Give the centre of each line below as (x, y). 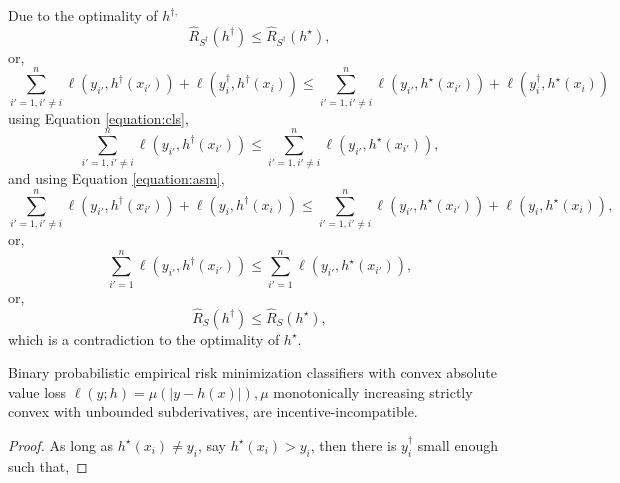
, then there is (353, 444)
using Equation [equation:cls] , (98, 117)
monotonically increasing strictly (373, 391)
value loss (37, 391)
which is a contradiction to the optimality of (144, 338)
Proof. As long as (61, 444)
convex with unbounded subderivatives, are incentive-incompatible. (213, 411)
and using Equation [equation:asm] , (116, 178)
